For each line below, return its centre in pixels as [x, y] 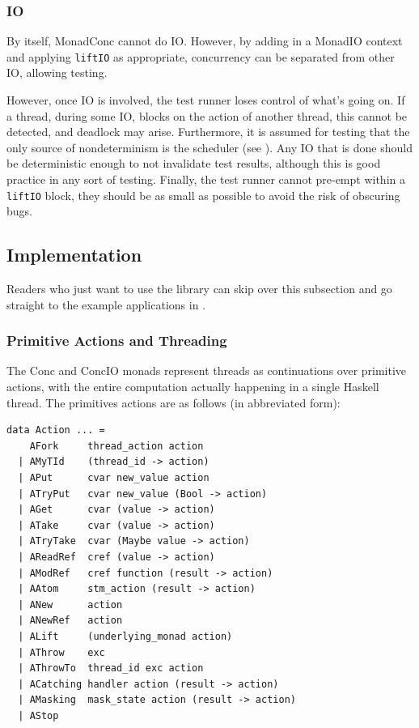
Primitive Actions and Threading [117, 341]
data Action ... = [56, 430]
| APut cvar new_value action [114, 478]
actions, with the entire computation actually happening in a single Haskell [193, 387]
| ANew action [70, 605]
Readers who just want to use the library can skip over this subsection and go [199, 289]
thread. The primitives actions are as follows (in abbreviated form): [174, 402]
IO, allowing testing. [57, 72]
